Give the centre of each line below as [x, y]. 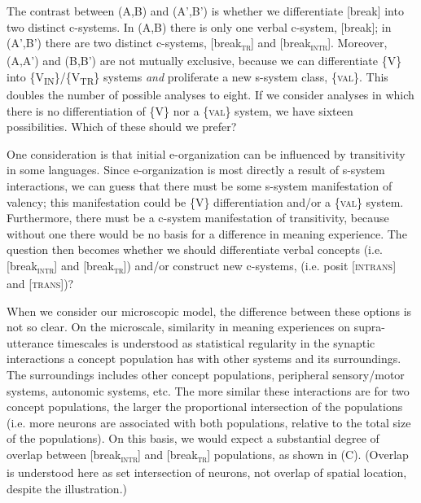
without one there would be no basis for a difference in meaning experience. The [207, 233]
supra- [369, 327]
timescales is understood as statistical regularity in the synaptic [216, 342]
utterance [30, 342]
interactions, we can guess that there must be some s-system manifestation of [200, 186]
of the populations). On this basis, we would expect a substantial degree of [193, 438]
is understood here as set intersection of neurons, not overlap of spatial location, [207, 472]
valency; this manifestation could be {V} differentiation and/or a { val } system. [205, 201]
